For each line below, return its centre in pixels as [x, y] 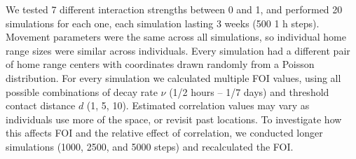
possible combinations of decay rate [82, 91]
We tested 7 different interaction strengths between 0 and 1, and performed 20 [174, 9]
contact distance [41, 105]
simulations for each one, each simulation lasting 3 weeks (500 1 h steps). [163, 23]
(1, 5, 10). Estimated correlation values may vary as [198, 105]
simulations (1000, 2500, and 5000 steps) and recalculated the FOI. [150, 146]
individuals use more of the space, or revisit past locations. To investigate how [174, 119]
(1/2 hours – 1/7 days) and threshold [249, 91]
